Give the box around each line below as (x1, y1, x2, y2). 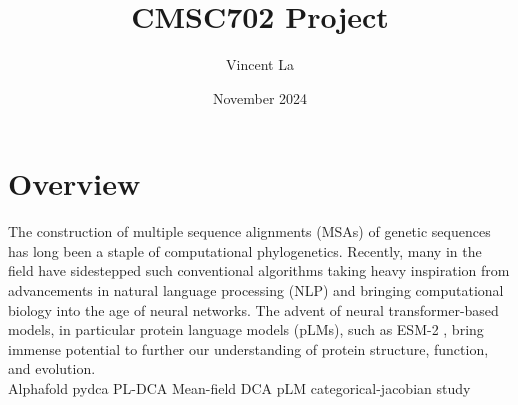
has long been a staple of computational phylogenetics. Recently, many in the (8, 240, 482, 261)
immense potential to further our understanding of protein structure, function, (8, 338, 489, 359)
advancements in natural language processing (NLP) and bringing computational (8, 280, 504, 301)
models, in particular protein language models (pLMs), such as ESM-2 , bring (8, 319, 484, 340)
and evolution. (8, 358, 96, 379)
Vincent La (226, 54, 294, 75)
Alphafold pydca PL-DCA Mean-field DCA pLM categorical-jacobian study (8, 378, 471, 398)
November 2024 (212, 87, 308, 108)
